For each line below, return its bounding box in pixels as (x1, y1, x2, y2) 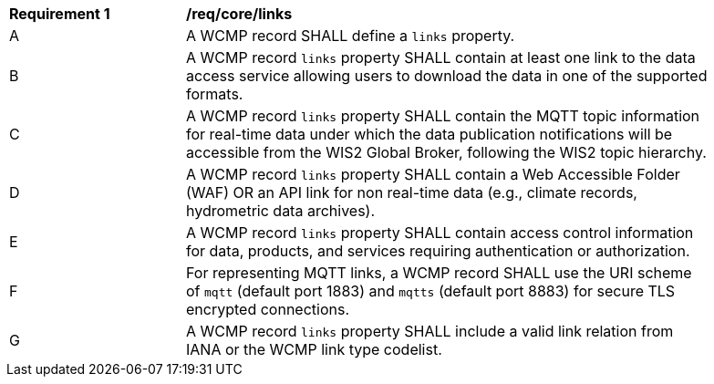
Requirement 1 (9, 5, 110, 23)
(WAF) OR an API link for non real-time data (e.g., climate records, (186, 183, 637, 202)
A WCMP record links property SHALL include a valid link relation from (186, 322, 674, 340)
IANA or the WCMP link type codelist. (186, 340, 442, 358)
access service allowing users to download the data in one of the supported (186, 67, 708, 85)
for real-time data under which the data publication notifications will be (186, 125, 673, 143)
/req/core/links (186, 5, 293, 23)
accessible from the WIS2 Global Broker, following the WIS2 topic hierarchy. (186, 143, 707, 161)
